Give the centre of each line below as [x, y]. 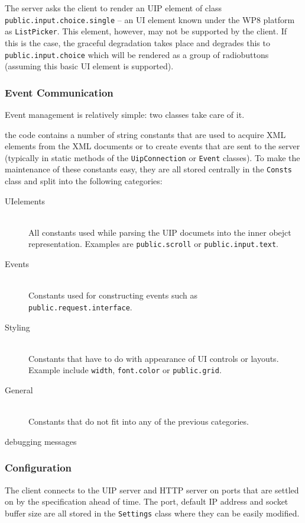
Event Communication [59, 92]
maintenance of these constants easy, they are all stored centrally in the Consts [148, 169]
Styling [17, 327]
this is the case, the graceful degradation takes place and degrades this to [137, 42]
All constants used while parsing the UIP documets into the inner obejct [160, 232]
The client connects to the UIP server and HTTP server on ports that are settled [152, 490]
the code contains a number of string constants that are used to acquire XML [145, 134]
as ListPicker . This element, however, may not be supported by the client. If [146, 31]
